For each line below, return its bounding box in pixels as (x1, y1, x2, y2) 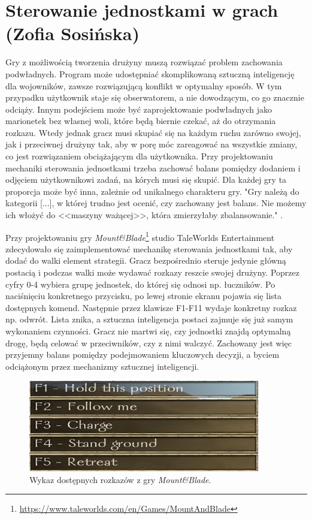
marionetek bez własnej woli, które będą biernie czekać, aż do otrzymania (5, 114, 276, 127)
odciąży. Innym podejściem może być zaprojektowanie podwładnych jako (5, 102, 272, 115)
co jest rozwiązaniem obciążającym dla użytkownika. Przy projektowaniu (5, 150, 273, 162)
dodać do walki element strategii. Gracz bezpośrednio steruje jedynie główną (5, 254, 286, 267)
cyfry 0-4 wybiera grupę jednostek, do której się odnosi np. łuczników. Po (5, 277, 275, 290)
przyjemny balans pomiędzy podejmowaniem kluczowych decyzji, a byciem (5, 348, 280, 361)
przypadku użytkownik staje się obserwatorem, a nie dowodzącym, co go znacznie (5, 91, 304, 104)
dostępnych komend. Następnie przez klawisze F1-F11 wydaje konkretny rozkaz (5, 301, 297, 313)
